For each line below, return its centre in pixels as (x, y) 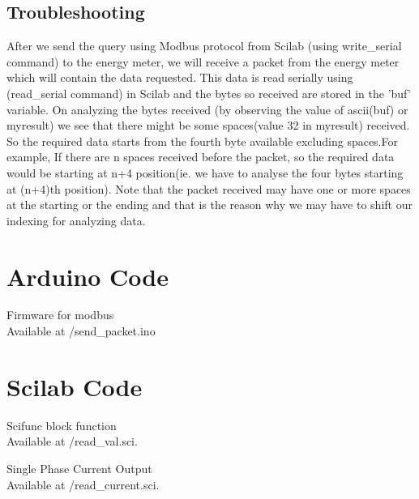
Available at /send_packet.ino (81, 331)
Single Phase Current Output (79, 468)
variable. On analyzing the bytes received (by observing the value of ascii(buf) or (207, 109)
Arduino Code (88, 276)
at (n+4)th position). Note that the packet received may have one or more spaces (209, 188)
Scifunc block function (62, 425)
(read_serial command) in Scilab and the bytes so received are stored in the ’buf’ (209, 93)
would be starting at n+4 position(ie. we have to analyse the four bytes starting (205, 172)
